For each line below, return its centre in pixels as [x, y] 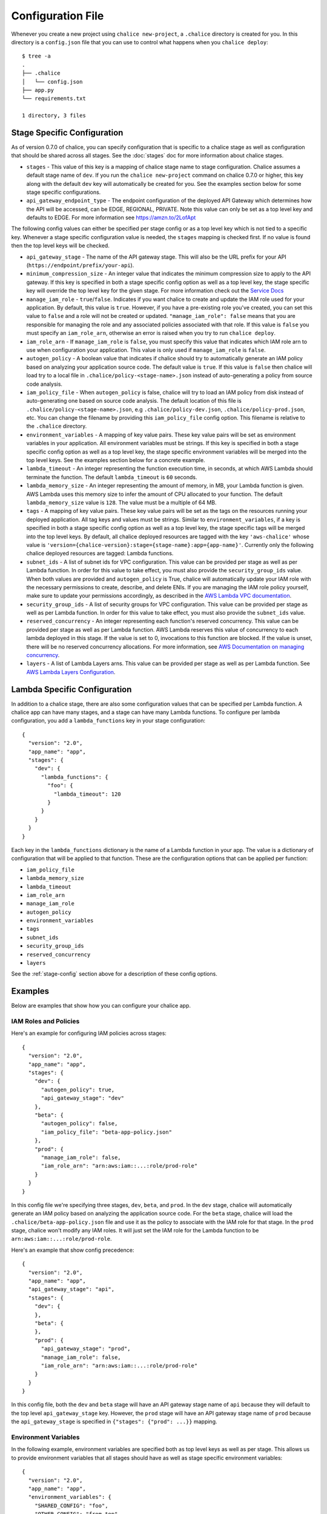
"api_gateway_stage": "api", [71, 1289]
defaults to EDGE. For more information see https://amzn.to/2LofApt [111, 217]
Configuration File [58, 16]
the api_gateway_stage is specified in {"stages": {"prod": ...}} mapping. [114, 1422]
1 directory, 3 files [54, 116]
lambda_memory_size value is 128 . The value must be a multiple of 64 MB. [122, 502]
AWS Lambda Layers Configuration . [71, 672]
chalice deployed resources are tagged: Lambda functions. [100, 554]
